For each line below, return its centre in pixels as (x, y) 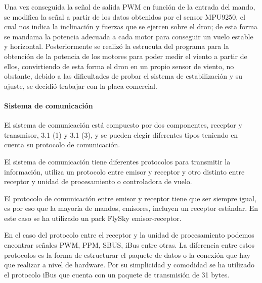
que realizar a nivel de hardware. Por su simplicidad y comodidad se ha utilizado (129, 265)
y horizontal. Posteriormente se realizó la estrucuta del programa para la (117, 46)
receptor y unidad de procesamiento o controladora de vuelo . (98, 181)
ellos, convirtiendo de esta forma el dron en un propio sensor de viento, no (119, 66)
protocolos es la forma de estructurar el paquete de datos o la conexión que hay (127, 254)
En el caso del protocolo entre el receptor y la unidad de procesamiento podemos (129, 235)
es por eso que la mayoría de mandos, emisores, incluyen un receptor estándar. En (131, 208)
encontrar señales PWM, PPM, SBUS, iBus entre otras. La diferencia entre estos (129, 245)
